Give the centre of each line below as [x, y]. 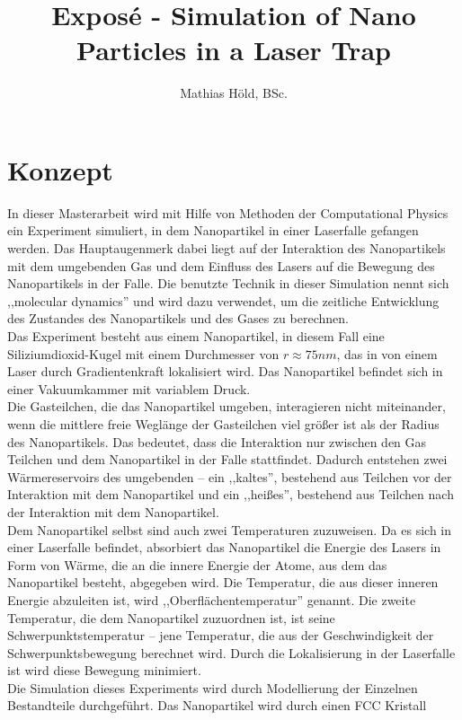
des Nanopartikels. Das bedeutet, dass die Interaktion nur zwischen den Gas [217, 441]
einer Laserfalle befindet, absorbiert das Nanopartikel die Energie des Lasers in [224, 547]
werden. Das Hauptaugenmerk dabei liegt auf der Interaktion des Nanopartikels [227, 248]
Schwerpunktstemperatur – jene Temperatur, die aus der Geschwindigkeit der [221, 635]
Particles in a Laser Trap [234, 50]
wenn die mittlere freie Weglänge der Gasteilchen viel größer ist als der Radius [223, 423]
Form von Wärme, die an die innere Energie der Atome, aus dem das [197, 564]
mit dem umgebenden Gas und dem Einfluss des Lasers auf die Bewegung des [221, 265]
